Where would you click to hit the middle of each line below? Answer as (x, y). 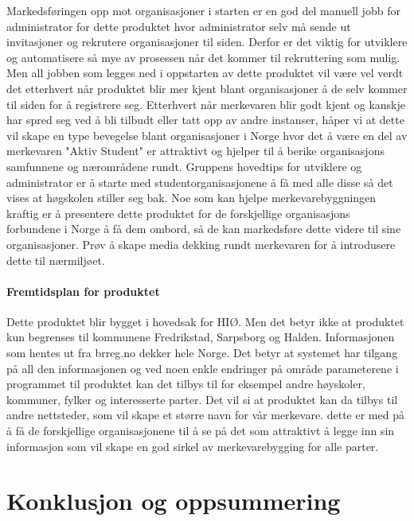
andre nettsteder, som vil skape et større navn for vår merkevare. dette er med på (205, 415)
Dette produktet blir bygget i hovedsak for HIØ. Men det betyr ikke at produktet (205, 321)
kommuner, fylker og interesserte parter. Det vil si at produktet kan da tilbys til (202, 399)
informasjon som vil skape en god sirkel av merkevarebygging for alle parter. (193, 446)
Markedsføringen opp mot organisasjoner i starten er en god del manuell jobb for (203, 10)
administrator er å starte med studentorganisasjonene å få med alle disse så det (200, 182)
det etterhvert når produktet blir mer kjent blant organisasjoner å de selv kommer (207, 88)
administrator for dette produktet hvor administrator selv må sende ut (179, 26)
